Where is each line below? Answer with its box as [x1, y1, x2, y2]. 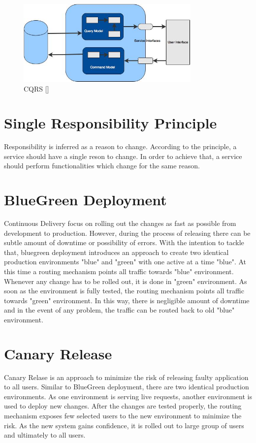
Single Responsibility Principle [4, 113, 217, 133]
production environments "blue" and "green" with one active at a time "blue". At [4, 256, 247, 267]
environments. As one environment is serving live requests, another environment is [4, 391, 252, 401]
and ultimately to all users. [4, 430, 86, 440]
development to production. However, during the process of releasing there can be [4, 227, 251, 238]
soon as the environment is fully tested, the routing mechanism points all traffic [4, 285, 244, 296]
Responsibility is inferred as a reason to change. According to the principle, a [4, 141, 237, 152]
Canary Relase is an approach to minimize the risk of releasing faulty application [4, 372, 249, 382]
